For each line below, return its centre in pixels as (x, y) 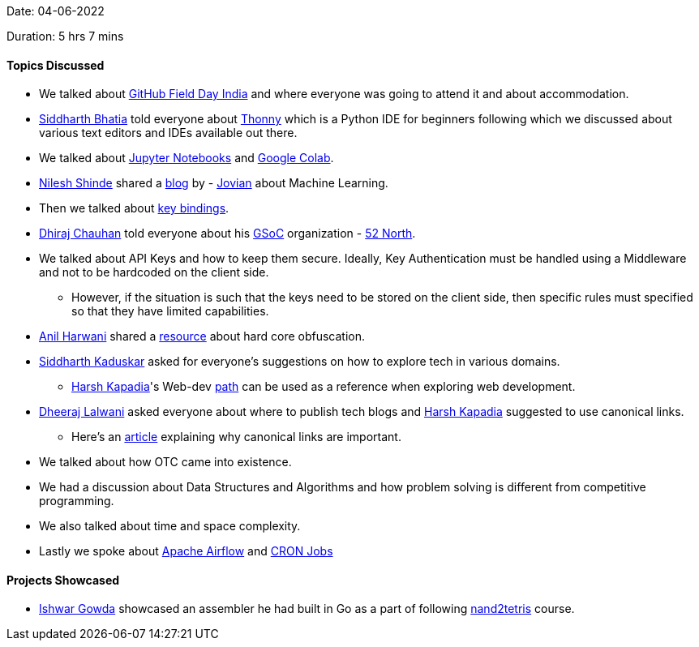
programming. (77, 501)
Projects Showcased (63, 580)
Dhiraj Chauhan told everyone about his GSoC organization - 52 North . (227, 234)
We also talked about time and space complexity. (170, 526)
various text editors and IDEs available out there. (168, 133)
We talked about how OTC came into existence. (165, 462)
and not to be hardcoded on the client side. (154, 272)
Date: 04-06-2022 (56, 11)
